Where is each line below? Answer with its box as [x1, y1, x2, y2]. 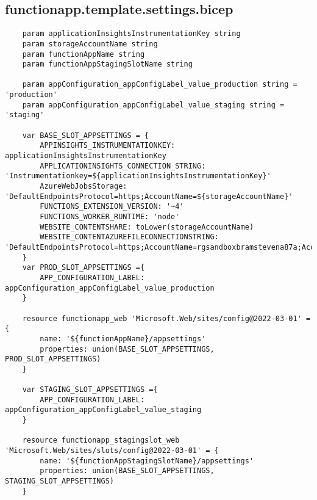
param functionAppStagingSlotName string [22, 60, 193, 69]
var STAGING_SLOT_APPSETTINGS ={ [22, 385, 158, 394]
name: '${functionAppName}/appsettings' [40, 334, 206, 343]
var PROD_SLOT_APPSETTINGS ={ [22, 263, 145, 272]
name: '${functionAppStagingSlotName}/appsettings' [40, 456, 254, 465]
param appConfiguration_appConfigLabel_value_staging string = [22, 100, 285, 109]
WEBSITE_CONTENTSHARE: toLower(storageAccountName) [40, 222, 254, 231]
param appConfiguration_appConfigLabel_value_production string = [22, 80, 297, 89]
